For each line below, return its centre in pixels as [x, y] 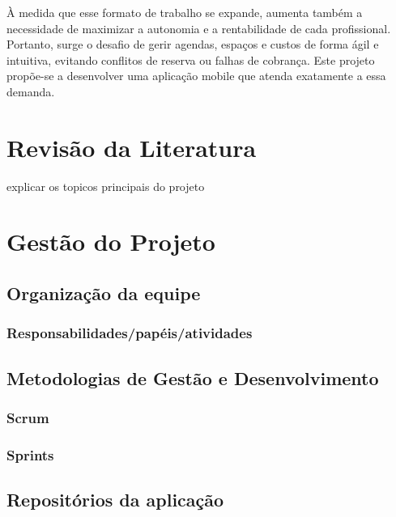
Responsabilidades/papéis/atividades [130, 333]
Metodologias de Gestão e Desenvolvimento [193, 377]
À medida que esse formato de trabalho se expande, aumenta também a [185, 12]
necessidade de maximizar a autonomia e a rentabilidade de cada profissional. [199, 28]
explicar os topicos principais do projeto [106, 186]
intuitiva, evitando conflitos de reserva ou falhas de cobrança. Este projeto [191, 59]
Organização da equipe [104, 293]
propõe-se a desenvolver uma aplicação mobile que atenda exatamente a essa [196, 76]
